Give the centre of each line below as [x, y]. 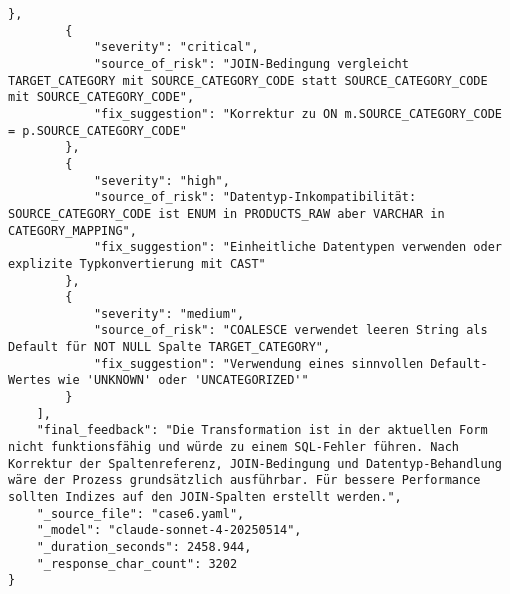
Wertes [29, 380]
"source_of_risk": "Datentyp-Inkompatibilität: [255, 197]
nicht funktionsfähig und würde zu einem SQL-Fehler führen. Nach [234, 447]
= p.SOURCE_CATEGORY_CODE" [97, 130]
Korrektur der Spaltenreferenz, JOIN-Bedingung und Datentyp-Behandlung [255, 463]
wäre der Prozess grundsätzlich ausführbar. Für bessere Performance [244, 480]
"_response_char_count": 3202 [137, 563]
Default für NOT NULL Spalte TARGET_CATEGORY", [169, 347]
